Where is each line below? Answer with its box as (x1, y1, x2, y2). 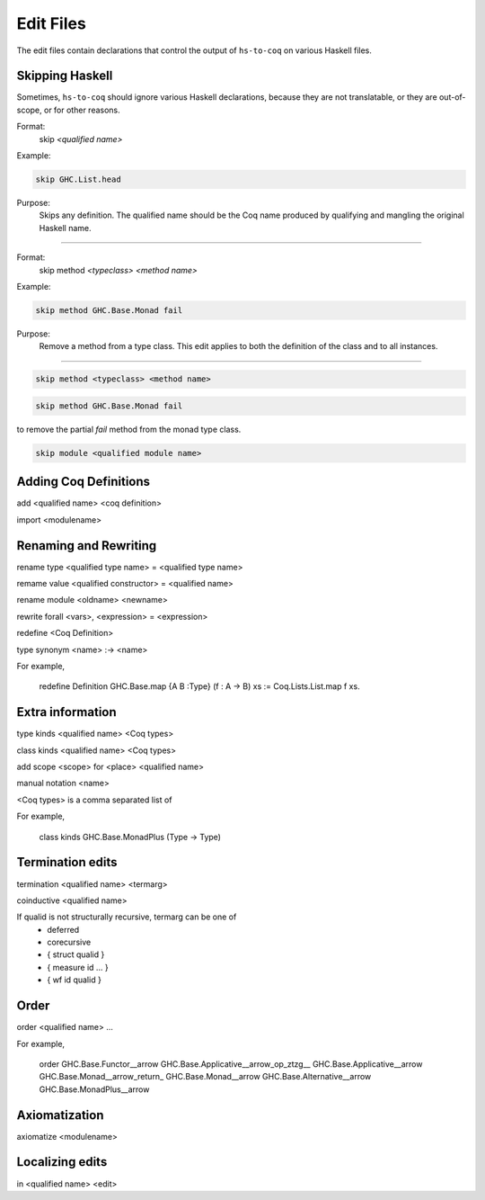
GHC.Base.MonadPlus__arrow (39, 1084, 150, 1095)
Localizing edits (16, 1154, 108, 1169)
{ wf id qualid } (47, 974, 102, 985)
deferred (47, 924, 80, 935)
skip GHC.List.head (35, 175, 121, 184)
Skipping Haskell (16, 68, 113, 84)
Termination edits (16, 855, 118, 870)
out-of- (438, 92, 466, 103)
